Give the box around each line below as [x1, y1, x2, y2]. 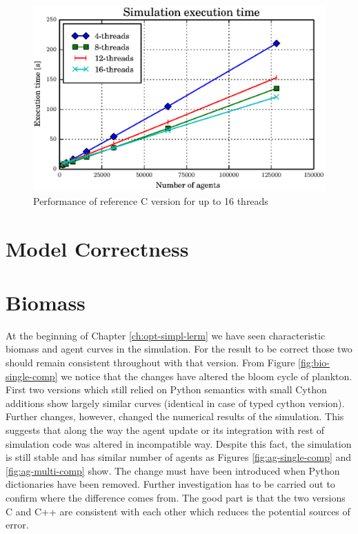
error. [6, 517, 29, 532]
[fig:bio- [298, 355, 330, 370]
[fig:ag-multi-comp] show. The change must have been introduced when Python [6, 463, 340, 477]
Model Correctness [6, 234, 189, 262]
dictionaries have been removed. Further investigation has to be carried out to [6, 477, 335, 491]
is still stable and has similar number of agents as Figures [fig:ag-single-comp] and [6, 450, 352, 464]
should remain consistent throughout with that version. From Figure [6, 355, 295, 370]
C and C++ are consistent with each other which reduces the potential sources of [6, 504, 350, 518]
